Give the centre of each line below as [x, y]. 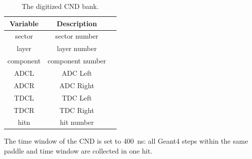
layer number [77, 48]
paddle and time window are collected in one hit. [78, 151]
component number [77, 61]
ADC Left [77, 73]
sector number [77, 36]
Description [77, 23]
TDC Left [77, 97]
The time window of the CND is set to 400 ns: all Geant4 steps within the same [126, 141]
